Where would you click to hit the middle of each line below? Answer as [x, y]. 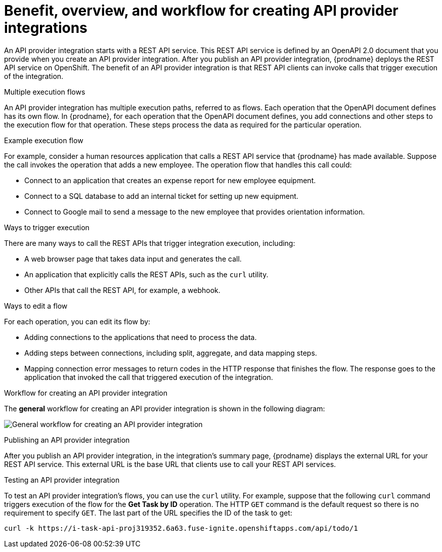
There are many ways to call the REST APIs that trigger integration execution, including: [150, 243]
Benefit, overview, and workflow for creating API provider [201, 11]
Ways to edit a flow [36, 306]
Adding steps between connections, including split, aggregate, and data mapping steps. [171, 353]
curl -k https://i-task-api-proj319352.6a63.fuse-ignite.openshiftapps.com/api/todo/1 [181, 528]
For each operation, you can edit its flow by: [77, 321]
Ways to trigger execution [47, 227]
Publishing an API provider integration [67, 440]
